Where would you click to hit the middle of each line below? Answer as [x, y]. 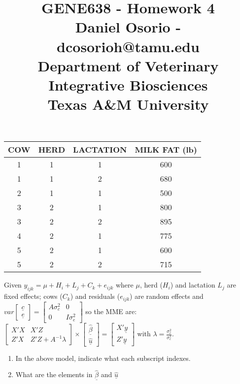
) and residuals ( [95, 296]
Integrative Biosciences [128, 84]
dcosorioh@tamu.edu [128, 46]
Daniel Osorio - [128, 27]
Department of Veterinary [128, 65]
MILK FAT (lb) [166, 150]
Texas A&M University [128, 104]
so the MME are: [111, 311]
